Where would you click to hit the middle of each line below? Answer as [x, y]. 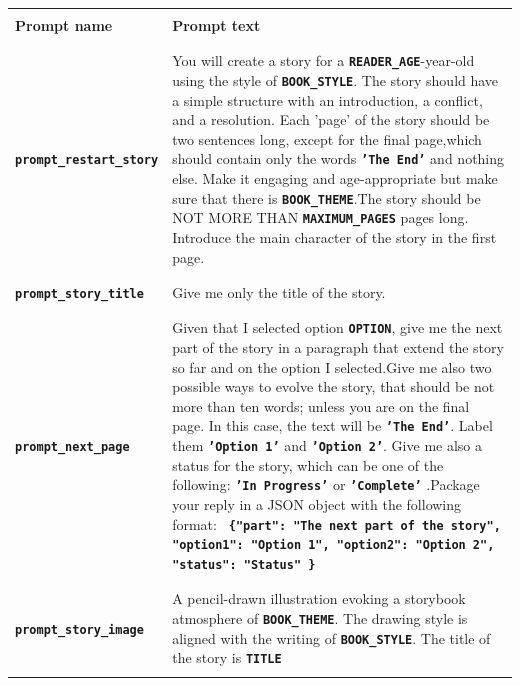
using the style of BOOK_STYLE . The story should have [335, 80]
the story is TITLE [227, 657]
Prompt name [64, 25]
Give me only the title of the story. [279, 291]
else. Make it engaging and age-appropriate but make [335, 178]
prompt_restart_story [87, 160]
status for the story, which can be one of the [308, 464]
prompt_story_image [79, 629]
